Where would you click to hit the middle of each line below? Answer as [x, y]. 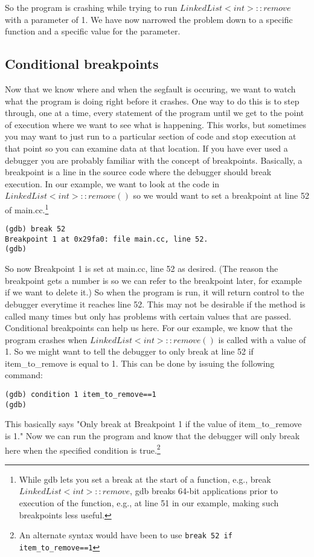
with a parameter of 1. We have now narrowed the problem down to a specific [149, 19]
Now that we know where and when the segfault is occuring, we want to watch [150, 89]
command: [24, 375]
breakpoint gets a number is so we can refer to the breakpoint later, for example [153, 280]
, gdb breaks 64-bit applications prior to [204, 491]
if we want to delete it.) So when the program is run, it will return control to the [155, 292]
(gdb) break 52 [35, 229]
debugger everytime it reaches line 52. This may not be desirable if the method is [155, 304]
